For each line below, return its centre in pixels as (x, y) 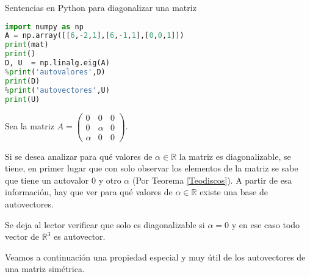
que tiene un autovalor (47, 180)
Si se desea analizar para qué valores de (79, 156)
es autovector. (80, 236)
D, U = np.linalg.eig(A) (57, 63)
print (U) (23, 99)
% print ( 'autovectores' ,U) (57, 90)
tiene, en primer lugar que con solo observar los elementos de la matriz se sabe (152, 168)
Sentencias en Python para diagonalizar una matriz (101, 7)
